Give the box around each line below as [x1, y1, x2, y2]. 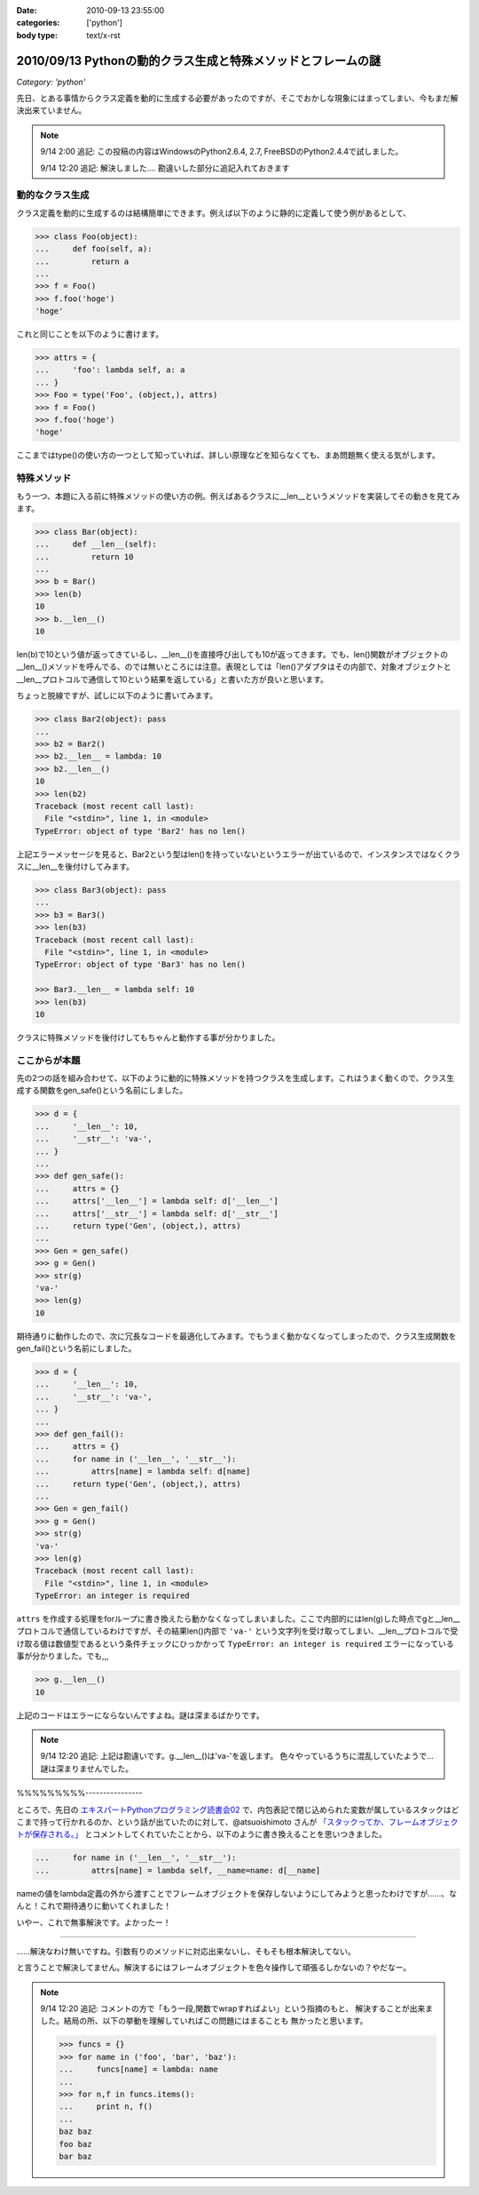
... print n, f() [59, 2102, 153, 2111]
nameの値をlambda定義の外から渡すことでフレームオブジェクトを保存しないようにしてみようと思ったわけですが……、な [16, 1888, 457, 1898]
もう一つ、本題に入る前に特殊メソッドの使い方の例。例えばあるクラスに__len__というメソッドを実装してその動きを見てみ [16, 490, 460, 501]
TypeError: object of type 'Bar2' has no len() [35, 826, 246, 836]
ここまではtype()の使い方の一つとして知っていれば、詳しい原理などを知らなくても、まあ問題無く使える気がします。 [16, 449, 441, 461]
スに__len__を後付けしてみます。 [16, 862, 135, 872]
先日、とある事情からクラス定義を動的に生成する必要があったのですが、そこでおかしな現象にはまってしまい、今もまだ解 [16, 93, 459, 104]
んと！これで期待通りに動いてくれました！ [16, 1901, 172, 1912]
